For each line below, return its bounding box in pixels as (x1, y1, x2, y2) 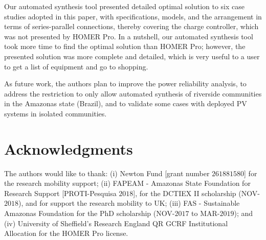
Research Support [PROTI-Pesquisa (4, 187, 117, 198)
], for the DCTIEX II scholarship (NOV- (133, 187, 260, 198)
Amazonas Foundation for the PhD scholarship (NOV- (4, 208, 175, 219)
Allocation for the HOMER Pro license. (4, 228, 128, 238)
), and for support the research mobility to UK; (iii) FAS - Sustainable (18, 198, 240, 208)
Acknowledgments (4, 138, 133, 159)
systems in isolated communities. (4, 108, 107, 118)
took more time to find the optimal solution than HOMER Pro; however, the (4, 41, 246, 52)
